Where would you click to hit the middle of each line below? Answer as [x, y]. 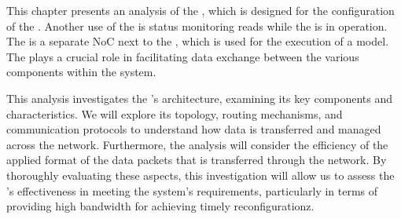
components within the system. [81, 72]
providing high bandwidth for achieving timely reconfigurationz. [160, 206]
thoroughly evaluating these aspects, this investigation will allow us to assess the [200, 175]
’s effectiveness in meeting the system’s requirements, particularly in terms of [192, 190]
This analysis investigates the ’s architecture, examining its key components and [200, 98]
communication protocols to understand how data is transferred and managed [194, 129]
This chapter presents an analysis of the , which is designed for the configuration [200, 10]
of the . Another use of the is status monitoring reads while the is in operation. [197, 26]
